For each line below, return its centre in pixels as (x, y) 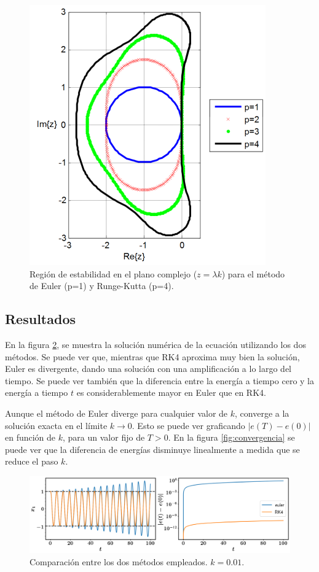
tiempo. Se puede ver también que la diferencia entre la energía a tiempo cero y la (159, 380)
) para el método (253, 273)
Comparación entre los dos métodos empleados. (119, 561)
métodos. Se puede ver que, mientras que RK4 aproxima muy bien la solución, (152, 356)
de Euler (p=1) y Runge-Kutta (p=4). (102, 286)
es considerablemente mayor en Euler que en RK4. (171, 392)
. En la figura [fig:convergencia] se (231, 437)
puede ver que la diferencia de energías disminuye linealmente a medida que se (152, 449)
